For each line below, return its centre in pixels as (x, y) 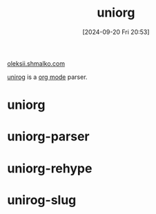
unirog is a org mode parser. (47, 77)
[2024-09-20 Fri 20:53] (116, 32)
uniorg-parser (48, 137)
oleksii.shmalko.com (36, 63)
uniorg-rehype (50, 168)
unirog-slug (42, 200)
